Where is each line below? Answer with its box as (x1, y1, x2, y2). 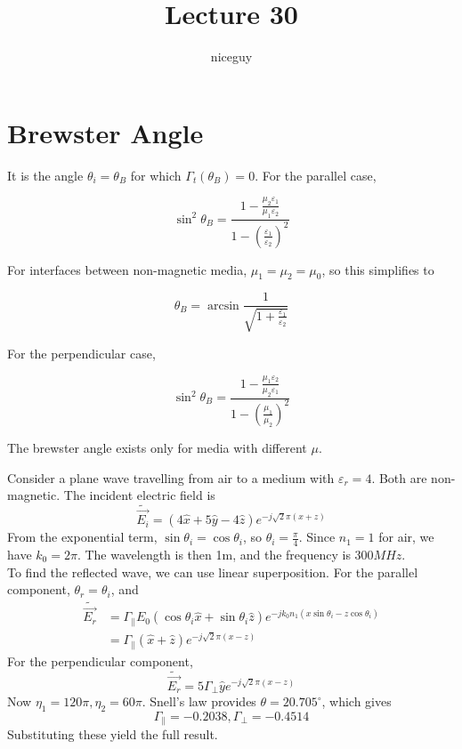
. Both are (371, 468, 427, 487)
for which (130, 165, 182, 184)
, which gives (321, 692, 392, 710)
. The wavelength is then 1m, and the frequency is (77, 544, 351, 563)
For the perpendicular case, (7, 343, 156, 362)
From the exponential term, (7, 528, 158, 546)
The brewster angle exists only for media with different (7, 438, 307, 456)
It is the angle (7, 165, 84, 184)
